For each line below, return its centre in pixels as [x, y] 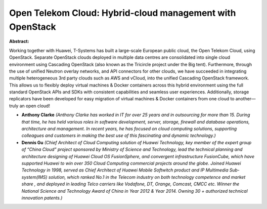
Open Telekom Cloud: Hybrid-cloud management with [123, 13]
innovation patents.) [42, 198]
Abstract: [19, 42]
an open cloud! [35, 106]
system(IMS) [34, 177]
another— [246, 99]
